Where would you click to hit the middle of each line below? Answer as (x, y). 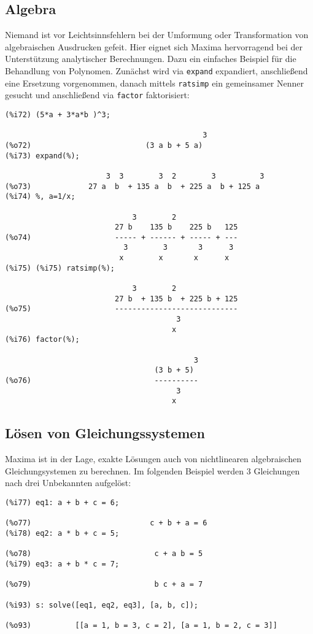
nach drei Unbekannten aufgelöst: (68, 483)
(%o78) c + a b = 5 (104, 554)
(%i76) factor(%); (42, 340)
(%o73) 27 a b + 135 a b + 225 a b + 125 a (133, 186)
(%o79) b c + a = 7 (104, 585)
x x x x (174, 258)
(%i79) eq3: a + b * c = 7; (62, 564)
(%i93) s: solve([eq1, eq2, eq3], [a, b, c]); (102, 605)
